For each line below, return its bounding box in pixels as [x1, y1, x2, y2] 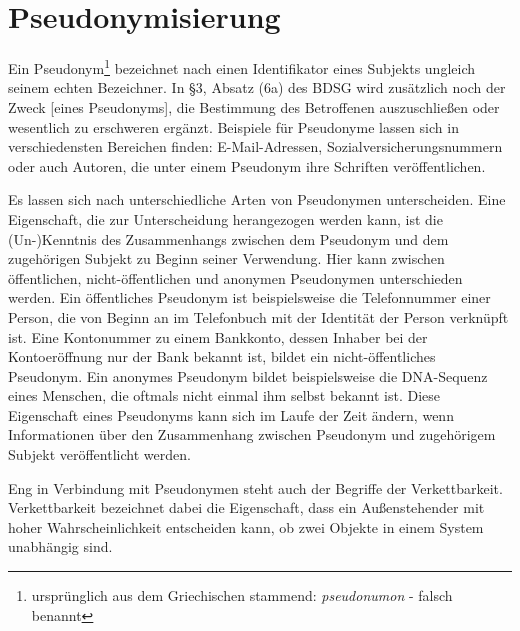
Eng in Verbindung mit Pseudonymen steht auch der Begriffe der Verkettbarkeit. [8, 477, 503, 498]
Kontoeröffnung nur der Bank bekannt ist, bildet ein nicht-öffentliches [8, 346, 436, 367]
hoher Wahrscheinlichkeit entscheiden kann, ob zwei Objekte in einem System [8, 516, 484, 537]
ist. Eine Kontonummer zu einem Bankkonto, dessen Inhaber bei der [8, 326, 428, 347]
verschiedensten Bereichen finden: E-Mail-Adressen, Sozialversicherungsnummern [8, 136, 503, 157]
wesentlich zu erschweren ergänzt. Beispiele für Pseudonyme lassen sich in [8, 116, 459, 137]
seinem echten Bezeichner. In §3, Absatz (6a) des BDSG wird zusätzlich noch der [8, 77, 506, 98]
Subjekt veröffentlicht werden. [8, 444, 191, 465]
